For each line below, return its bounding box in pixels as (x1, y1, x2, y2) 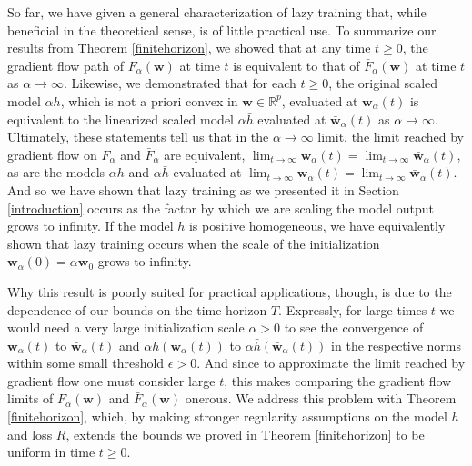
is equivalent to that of (233, 55, 360, 74)
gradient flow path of (7, 55, 125, 74)
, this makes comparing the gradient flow (224, 371, 452, 390)
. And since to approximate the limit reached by (196, 353, 466, 372)
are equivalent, (164, 144, 246, 164)
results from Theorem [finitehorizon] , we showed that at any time (7, 38, 371, 57)
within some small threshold (7, 353, 165, 372)
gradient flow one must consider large (7, 371, 216, 390)
